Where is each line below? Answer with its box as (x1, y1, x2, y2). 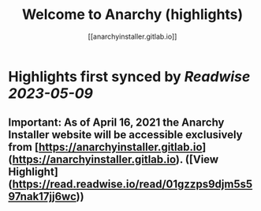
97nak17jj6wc (8, 190, 76, 203)
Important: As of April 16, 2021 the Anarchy (8, 116, 225, 130)
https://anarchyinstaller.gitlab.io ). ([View (12, 153, 219, 167)
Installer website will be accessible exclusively (8, 128, 243, 141)
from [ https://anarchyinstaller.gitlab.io (8, 141, 203, 154)
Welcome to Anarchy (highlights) (21, 6, 244, 24)
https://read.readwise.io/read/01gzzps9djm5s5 (12, 178, 253, 191)
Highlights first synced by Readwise (8, 67, 251, 85)
